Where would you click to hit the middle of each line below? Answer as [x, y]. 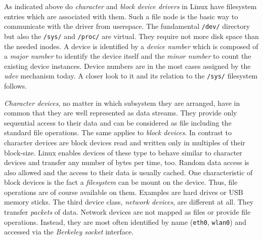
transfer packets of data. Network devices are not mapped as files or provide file [127, 212]
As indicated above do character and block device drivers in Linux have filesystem [130, 6]
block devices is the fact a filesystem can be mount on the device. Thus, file [121, 182]
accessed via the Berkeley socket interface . [69, 232]
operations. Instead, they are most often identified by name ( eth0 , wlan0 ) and [125, 222]
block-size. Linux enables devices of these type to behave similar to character [123, 152]
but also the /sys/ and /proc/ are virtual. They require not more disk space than [131, 36]
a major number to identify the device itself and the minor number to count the [128, 56]
